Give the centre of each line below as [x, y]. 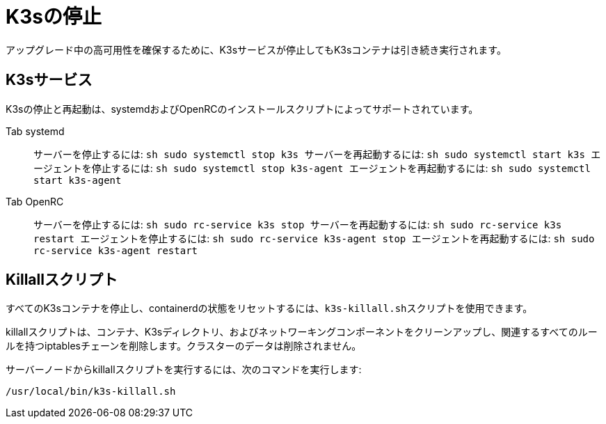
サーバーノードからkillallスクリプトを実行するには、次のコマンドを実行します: [184, 370]
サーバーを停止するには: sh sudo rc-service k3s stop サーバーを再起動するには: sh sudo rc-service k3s [298, 224]
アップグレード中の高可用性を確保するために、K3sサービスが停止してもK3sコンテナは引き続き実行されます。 [256, 49]
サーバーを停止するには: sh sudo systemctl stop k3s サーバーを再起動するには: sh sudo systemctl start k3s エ [317, 154]
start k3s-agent [78, 180]
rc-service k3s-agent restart [116, 250]
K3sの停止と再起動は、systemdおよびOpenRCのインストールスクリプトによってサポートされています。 [242, 109]
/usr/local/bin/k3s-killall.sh [91, 392]
